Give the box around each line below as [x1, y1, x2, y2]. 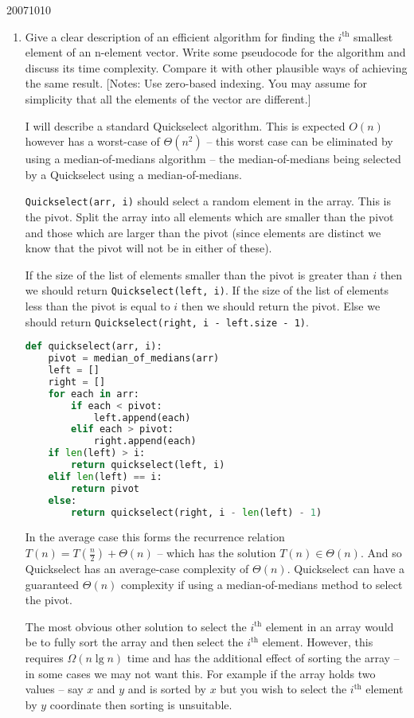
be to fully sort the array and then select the [25, 634, 244, 650]
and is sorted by [127, 681, 206, 697]
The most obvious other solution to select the [25, 618, 247, 634]
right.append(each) [93, 435, 197, 447]
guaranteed [25, 576, 80, 592]
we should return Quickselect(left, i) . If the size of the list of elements [25, 282, 389, 299]
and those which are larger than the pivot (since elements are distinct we [25, 224, 381, 240]
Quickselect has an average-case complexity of [25, 560, 249, 576]
